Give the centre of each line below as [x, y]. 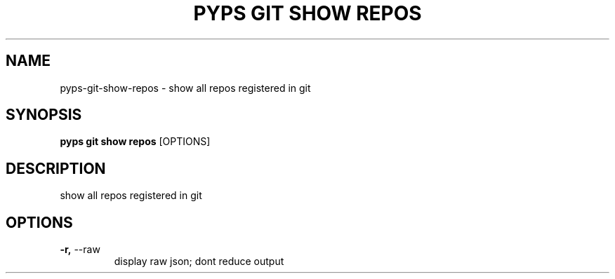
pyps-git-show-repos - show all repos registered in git [185, 88]
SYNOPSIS [44, 115]
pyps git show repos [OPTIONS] [135, 142]
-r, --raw [80, 250]
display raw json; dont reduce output [199, 261]
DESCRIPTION [56, 168]
